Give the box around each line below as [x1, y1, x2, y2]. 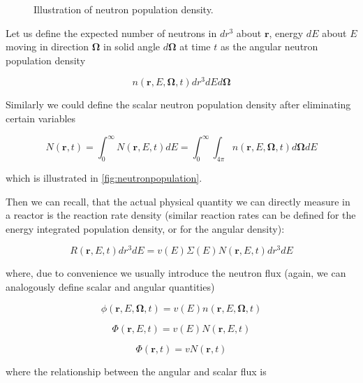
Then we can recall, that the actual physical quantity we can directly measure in [6, 194, 350, 208]
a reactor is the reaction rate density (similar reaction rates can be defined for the [6, 208, 356, 222]
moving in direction [6, 39, 89, 54]
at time [179, 39, 211, 54]
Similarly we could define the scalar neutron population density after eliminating [6, 97, 351, 112]
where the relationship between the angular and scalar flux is [6, 363, 267, 378]
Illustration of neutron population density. [34, 2, 214, 16]
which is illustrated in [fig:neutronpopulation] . [6, 170, 202, 185]
